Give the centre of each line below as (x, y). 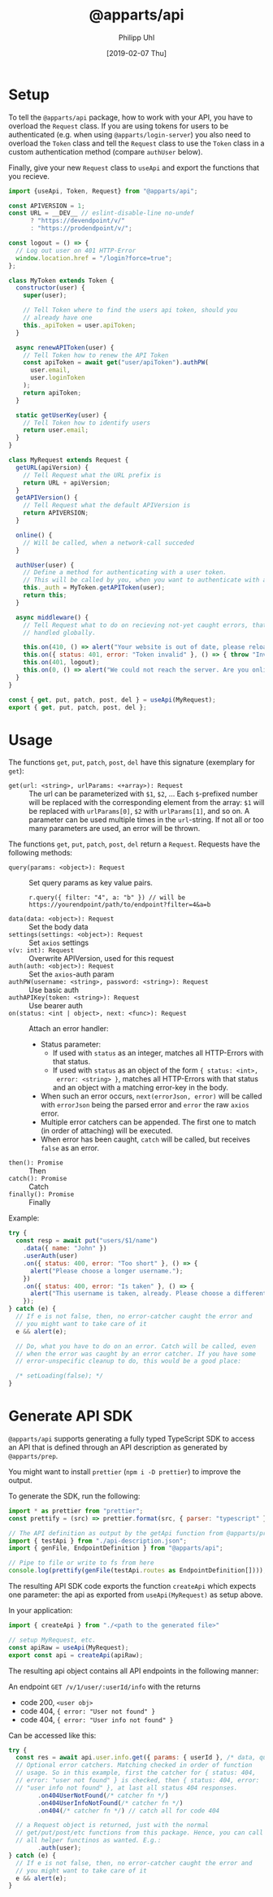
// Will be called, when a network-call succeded (109, 542)
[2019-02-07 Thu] (136, 53)
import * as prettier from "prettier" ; (76, 1511)
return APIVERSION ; (56, 513)
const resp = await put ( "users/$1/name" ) (87, 1241)
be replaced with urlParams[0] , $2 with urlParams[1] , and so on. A (139, 811)
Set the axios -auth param (71, 974)
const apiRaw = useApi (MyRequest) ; (69, 1647)
